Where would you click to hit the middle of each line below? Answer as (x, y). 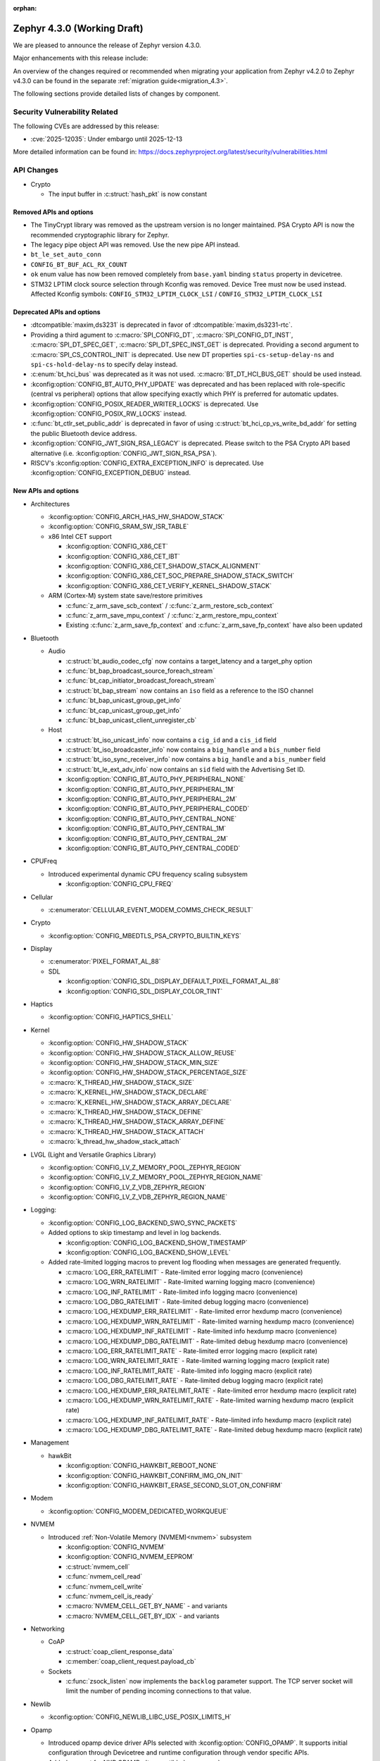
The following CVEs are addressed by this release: (86, 126)
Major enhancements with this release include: (81, 58)
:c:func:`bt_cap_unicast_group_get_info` (123, 710)
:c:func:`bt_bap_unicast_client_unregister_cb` (131, 720)
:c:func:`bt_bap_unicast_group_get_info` (124, 700)
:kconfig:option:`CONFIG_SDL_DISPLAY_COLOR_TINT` (144, 991)
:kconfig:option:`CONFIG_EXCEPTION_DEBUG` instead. (111, 473)
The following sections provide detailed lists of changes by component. (117, 94)
